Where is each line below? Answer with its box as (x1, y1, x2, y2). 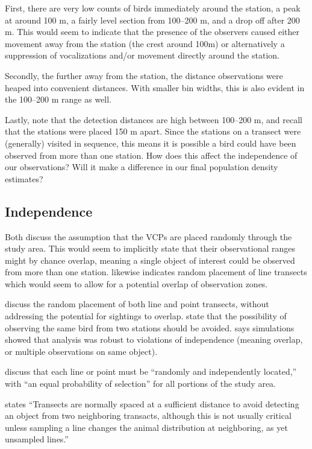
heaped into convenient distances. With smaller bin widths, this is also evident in (5, 81, 305, 94)
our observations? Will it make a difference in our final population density (5, 161, 278, 173)
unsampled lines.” (5, 433, 69, 445)
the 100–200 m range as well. (5, 93, 112, 106)
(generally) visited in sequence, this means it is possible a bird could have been (5, 136, 296, 149)
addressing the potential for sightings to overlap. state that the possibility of (5, 310, 287, 322)
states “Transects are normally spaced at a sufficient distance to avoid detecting (5, 397, 299, 410)
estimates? (5, 172, 43, 185)
